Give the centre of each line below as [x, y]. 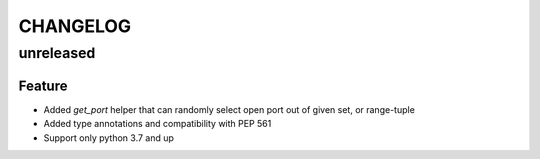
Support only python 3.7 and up [109, 137]
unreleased [57, 53]
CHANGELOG [75, 26]
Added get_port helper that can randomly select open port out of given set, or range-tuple [229, 109]
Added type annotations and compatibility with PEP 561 [157, 124]
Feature [43, 85]
